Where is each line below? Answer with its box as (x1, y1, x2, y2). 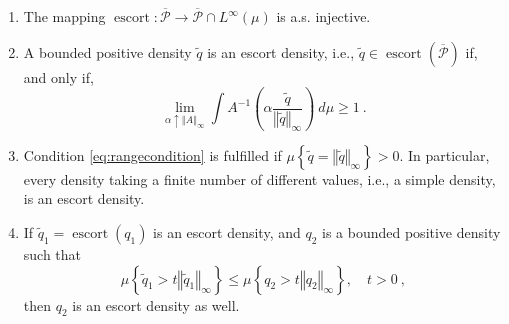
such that (23, 243, 82, 264)
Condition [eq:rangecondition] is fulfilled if (23, 144, 282, 165)
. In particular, (399, 144, 490, 165)
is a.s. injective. (276, 6, 371, 26)
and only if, (23, 66, 94, 87)
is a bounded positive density (322, 221, 501, 242)
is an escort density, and (153, 221, 301, 242)
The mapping (23, 6, 106, 26)
